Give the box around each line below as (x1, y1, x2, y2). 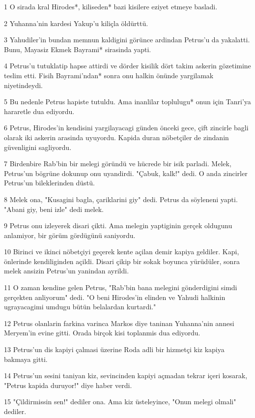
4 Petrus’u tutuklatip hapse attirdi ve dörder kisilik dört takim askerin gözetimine (4, 60, 251, 71)
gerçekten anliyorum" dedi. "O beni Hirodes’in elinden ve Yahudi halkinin (4, 292, 226, 302)
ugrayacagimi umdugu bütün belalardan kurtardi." (4, 301, 156, 312)
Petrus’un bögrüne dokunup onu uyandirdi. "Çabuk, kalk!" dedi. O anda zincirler (4, 168, 248, 178)
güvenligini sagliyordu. (4, 142, 72, 152)
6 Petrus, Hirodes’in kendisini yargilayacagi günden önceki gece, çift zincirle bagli (4, 122, 249, 133)
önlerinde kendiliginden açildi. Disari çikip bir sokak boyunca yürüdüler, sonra (4, 256, 240, 266)
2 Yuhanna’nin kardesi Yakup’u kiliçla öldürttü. (4, 18, 148, 28)
